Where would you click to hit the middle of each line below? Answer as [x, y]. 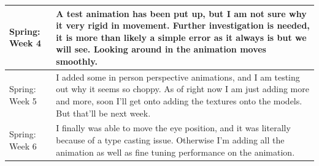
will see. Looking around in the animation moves [161, 49]
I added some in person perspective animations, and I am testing [178, 77]
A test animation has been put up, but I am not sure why [181, 13]
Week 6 [23, 146]
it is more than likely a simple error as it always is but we [181, 37]
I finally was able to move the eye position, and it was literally [173, 128]
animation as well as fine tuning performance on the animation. [175, 152]
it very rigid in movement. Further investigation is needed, [183, 25]
